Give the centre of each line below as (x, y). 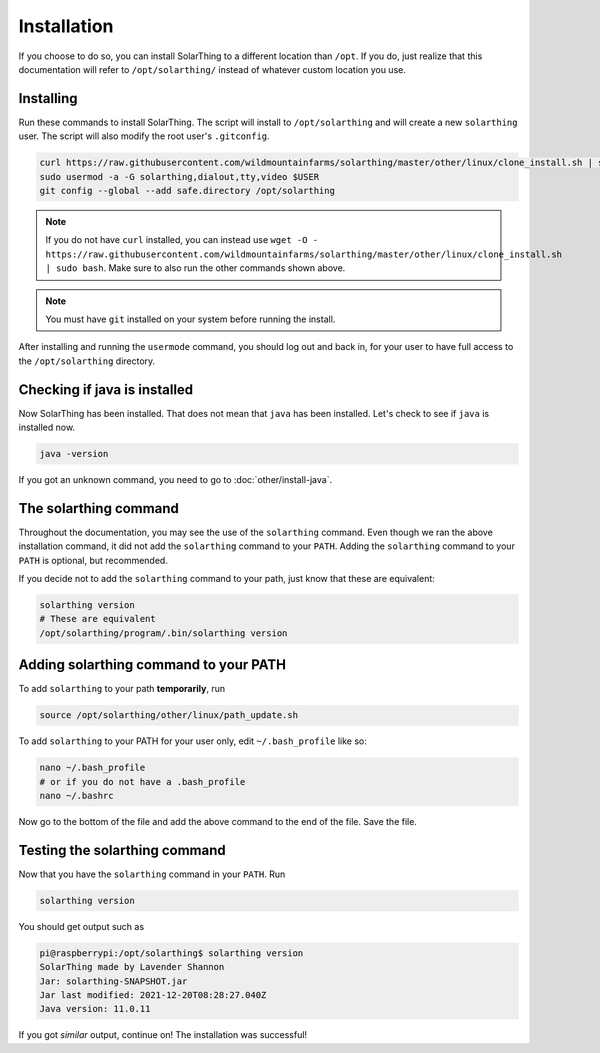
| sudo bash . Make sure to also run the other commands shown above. (195, 268)
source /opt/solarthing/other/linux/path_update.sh (169, 715)
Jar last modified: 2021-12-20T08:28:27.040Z (153, 995)
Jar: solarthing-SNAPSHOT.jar (113, 981)
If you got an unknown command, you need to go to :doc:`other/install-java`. (175, 479)
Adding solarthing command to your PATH (152, 665)
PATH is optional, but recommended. (93, 560)
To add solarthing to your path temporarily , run (121, 689)
